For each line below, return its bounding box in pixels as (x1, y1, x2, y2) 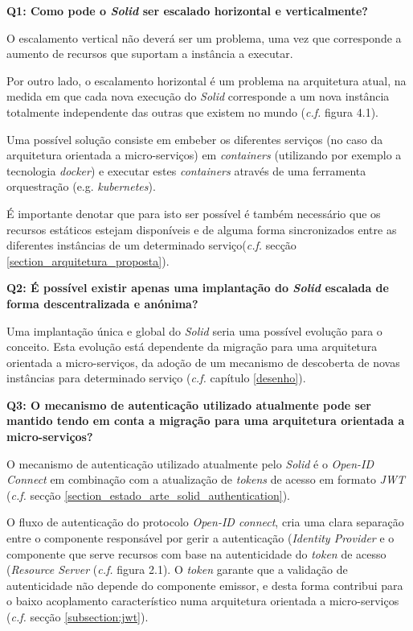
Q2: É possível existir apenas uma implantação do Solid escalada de (6, 279, 389, 296)
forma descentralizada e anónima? (6, 295, 198, 311)
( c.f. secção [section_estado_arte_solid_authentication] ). (6, 486, 290, 503)
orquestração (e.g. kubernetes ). (6, 178, 156, 195)
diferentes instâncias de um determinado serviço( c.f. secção (6, 237, 296, 254)
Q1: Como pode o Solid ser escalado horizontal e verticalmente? (6, 2, 368, 19)
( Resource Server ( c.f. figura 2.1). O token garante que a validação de (6, 561, 348, 578)
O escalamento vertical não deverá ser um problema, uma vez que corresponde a (6, 29, 402, 46)
